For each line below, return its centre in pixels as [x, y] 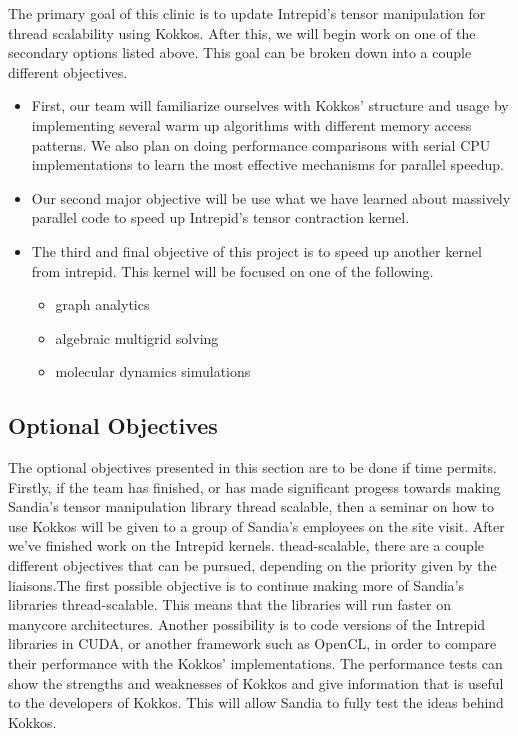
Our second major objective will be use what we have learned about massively [271, 197]
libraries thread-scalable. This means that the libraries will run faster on [229, 604]
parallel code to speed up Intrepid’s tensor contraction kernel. [220, 217]
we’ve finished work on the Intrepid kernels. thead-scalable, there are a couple [246, 545]
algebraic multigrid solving [137, 337]
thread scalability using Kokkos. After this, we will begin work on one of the [242, 32]
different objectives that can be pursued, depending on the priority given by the [252, 565]
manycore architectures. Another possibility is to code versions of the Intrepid [247, 623]
